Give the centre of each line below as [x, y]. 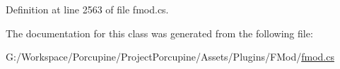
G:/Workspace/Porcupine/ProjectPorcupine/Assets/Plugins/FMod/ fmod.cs [170, 57]
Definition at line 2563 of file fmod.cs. [87, 9]
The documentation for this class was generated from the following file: [159, 33]
